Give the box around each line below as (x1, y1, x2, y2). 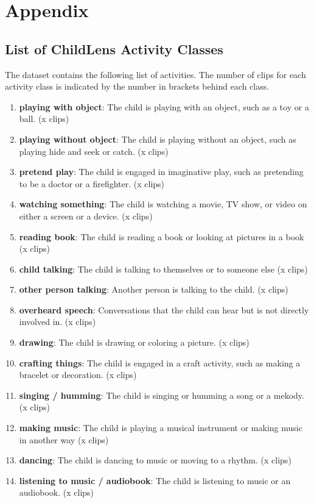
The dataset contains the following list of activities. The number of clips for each (5, 68, 306, 80)
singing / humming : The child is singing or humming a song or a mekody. (19, 388, 304, 401)
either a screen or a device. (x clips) (19, 209, 153, 222)
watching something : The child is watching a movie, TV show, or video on (19, 198, 307, 210)
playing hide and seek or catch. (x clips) (19, 144, 169, 157)
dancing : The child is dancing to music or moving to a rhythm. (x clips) (19, 454, 291, 466)
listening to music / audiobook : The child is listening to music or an (19, 474, 291, 487)
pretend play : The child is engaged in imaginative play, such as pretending (19, 165, 304, 178)
